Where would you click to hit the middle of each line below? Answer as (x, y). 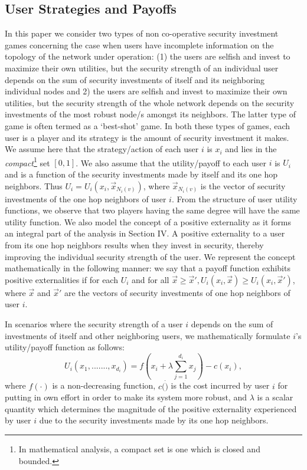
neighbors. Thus (34, 185)
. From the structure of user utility (234, 198)
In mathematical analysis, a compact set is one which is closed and (139, 449)
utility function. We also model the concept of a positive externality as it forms (148, 221)
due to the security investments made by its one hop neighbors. (154, 420)
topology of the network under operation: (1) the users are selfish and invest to (148, 56)
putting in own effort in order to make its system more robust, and (126, 397)
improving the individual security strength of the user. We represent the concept (150, 256)
